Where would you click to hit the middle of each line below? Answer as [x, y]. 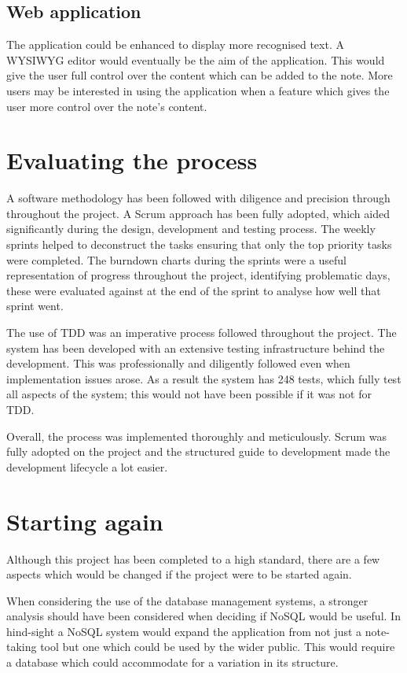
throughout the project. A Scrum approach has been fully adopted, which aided [198, 213]
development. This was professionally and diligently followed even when [178, 363]
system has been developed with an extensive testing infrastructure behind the [196, 348]
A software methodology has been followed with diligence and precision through [198, 198]
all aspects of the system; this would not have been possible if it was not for [189, 394]
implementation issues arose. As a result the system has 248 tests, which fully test [204, 378]
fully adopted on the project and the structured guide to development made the [198, 451]
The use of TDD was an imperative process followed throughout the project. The [202, 333]
